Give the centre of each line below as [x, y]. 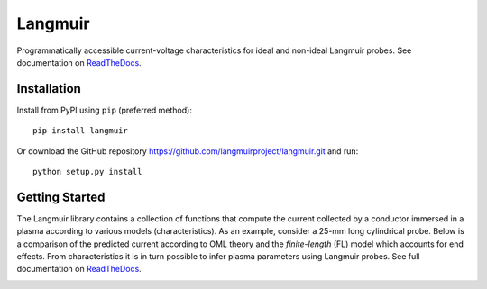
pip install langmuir [80, 131]
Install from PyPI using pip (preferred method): [105, 110]
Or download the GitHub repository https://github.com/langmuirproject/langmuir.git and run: [188, 151]
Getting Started [61, 197]
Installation [49, 89]
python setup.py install [87, 172]
